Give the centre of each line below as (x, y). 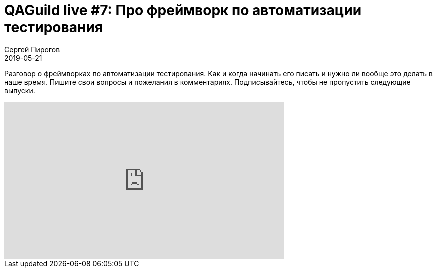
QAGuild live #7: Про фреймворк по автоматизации (183, 10)
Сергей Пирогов (32, 49)
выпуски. (20, 90)
